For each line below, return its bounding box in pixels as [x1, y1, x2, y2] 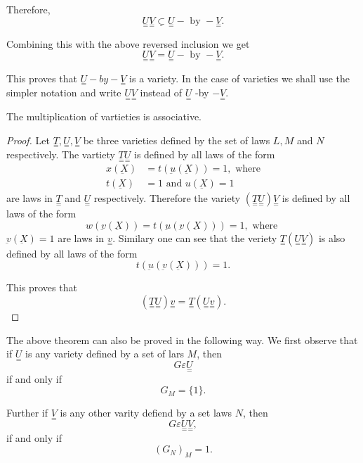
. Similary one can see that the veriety [112, 230, 277, 245]
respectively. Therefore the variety [93, 191, 241, 205]
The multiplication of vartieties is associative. [6, 109, 202, 124]
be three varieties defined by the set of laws [83, 132, 270, 147]
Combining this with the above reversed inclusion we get [6, 36, 250, 51]
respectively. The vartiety [6, 146, 115, 161]
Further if [6, 405, 48, 420]
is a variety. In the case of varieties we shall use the [129, 70, 350, 85]
